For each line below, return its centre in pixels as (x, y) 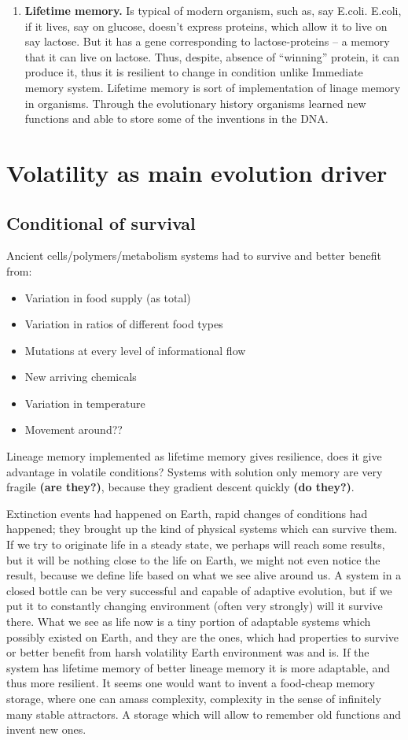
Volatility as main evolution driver (197, 172)
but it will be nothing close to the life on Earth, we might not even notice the (193, 559)
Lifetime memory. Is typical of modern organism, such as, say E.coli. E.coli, (213, 10)
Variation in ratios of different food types (124, 324)
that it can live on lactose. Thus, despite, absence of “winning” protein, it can (212, 56)
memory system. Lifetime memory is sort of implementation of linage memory (213, 87)
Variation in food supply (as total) (108, 297)
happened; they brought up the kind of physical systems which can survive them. (202, 529)
